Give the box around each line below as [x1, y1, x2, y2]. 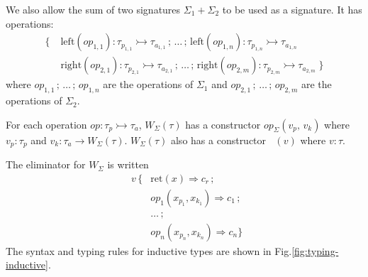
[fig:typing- [291, 243, 339, 258]
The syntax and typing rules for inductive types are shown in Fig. [6, 243, 292, 258]
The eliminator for [6, 157, 86, 172]
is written [107, 157, 149, 172]
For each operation [6, 116, 87, 131]
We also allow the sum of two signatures [6, 2, 181, 16]
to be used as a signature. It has [222, 2, 362, 16]
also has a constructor [170, 132, 267, 147]
